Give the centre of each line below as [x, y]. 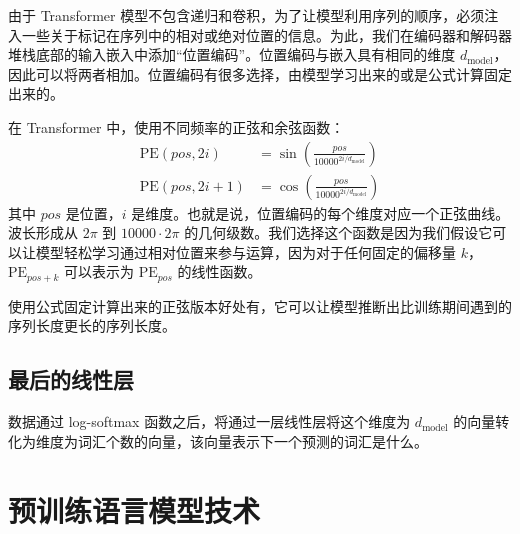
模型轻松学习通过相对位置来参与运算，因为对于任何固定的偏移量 [245, 251]
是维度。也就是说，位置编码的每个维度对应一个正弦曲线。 [320, 212]
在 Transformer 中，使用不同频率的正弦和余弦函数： [176, 126]
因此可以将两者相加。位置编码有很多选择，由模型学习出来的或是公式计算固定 [260, 73]
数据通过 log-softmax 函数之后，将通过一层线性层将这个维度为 [209, 421]
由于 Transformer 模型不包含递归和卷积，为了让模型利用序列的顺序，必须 [246, 15]
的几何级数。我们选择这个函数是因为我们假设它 [338, 232]
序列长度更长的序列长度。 [92, 325]
